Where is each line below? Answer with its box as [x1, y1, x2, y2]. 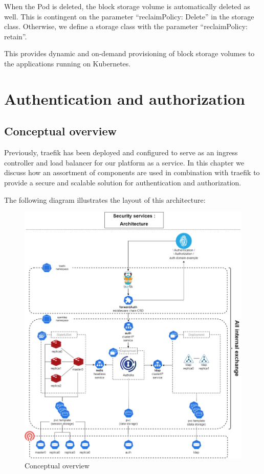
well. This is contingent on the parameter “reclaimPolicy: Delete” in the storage [4, 11, 254, 21]
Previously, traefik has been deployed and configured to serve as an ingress [4, 147, 238, 158]
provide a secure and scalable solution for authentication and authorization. [4, 177, 241, 187]
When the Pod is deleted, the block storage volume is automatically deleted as [4, 1, 250, 11]
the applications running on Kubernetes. [4, 58, 131, 68]
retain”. [4, 31, 27, 41]
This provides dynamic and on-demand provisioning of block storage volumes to [4, 48, 255, 59]
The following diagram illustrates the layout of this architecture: [4, 194, 206, 205]
